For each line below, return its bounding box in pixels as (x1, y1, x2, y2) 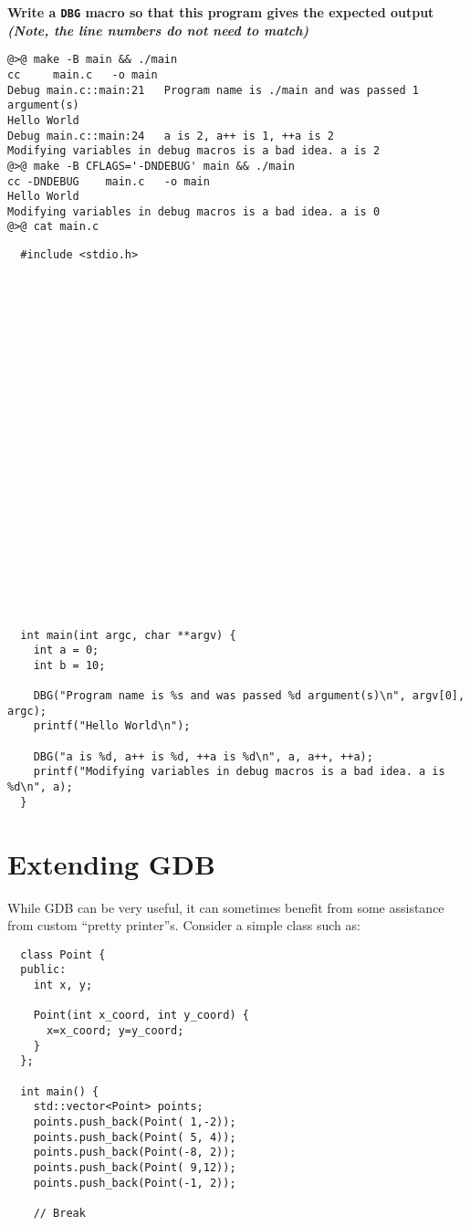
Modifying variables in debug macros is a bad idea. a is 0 (7, 204, 381, 218)
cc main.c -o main (7, 68, 158, 81)
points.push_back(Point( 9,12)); (33, 1160, 236, 1174)
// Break (33, 1206, 86, 1220)
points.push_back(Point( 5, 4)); (33, 1130, 236, 1144)
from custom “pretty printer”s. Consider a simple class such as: (7, 916, 360, 935)
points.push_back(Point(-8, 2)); (33, 1146, 236, 1159)
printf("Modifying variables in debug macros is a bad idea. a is (33, 765, 445, 779)
